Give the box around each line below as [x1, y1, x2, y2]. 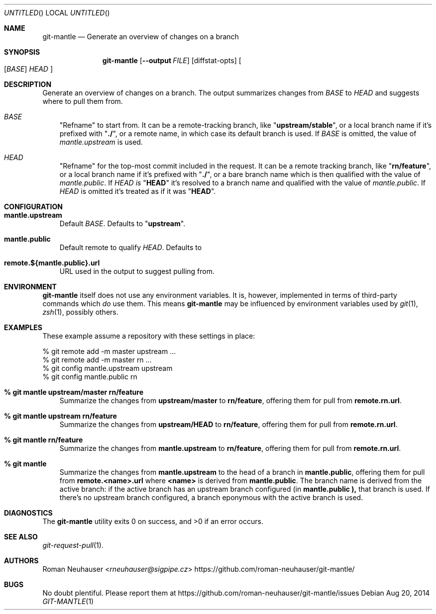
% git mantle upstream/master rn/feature [4, 388, 143, 396]
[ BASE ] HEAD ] [4, 65, 53, 73]
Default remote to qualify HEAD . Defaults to [59, 243, 202, 252]
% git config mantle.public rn [42, 372, 137, 381]
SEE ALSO [4, 532, 38, 541]
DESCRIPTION [4, 80, 52, 88]
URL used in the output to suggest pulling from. [59, 267, 215, 275]
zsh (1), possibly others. [42, 308, 118, 316]
